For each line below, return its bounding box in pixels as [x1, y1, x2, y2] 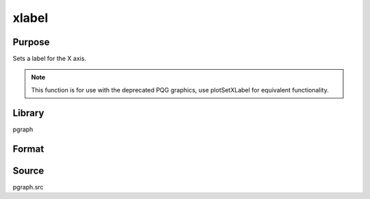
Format [12, 143, 45, 155]
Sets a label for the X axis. [12, 55, 87, 63]
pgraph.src [12, 183, 44, 191]
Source [12, 165, 45, 176]
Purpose [12, 36, 50, 48]
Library [12, 107, 45, 119]
